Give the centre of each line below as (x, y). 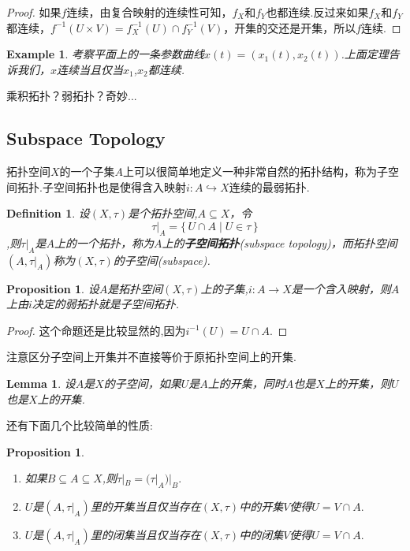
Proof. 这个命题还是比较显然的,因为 (96, 330)
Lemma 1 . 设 (41, 383)
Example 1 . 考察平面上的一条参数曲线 (106, 54)
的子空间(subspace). (162, 260)
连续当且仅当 (90, 69)
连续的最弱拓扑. (269, 186)
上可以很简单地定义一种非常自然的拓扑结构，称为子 (256, 171)
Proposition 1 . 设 (53, 288)
